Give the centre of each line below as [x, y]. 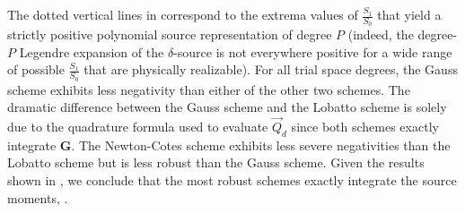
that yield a [409, 14]
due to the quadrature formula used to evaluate [138, 127]
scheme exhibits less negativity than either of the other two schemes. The [209, 89]
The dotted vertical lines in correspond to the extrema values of [183, 14]
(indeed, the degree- [403, 34]
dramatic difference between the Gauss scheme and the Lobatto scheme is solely [227, 107]
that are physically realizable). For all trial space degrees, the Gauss [271, 69]
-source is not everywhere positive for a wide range [313, 51]
